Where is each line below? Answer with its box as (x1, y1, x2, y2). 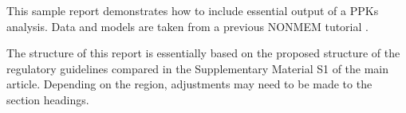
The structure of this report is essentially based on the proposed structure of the (6, 45, 400, 61)
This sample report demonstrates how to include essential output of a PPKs (6, 2, 379, 18)
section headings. (6, 91, 89, 107)
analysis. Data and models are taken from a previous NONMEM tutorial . (6, 18, 369, 34)
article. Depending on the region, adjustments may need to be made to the (6, 76, 372, 92)
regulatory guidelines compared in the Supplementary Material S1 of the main (6, 60, 389, 76)
